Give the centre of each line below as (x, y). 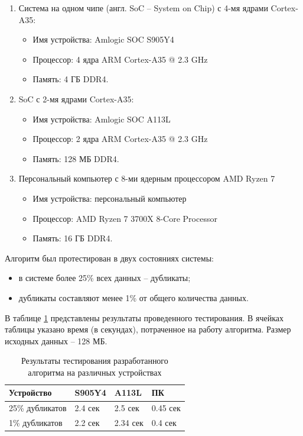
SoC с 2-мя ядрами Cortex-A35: (76, 98)
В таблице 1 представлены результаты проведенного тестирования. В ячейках (144, 317)
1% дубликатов (36, 423)
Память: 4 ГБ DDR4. (71, 79)
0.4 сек (164, 423)
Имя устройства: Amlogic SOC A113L (102, 119)
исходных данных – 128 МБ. (56, 340)
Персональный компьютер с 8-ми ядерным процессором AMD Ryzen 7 (147, 178)
